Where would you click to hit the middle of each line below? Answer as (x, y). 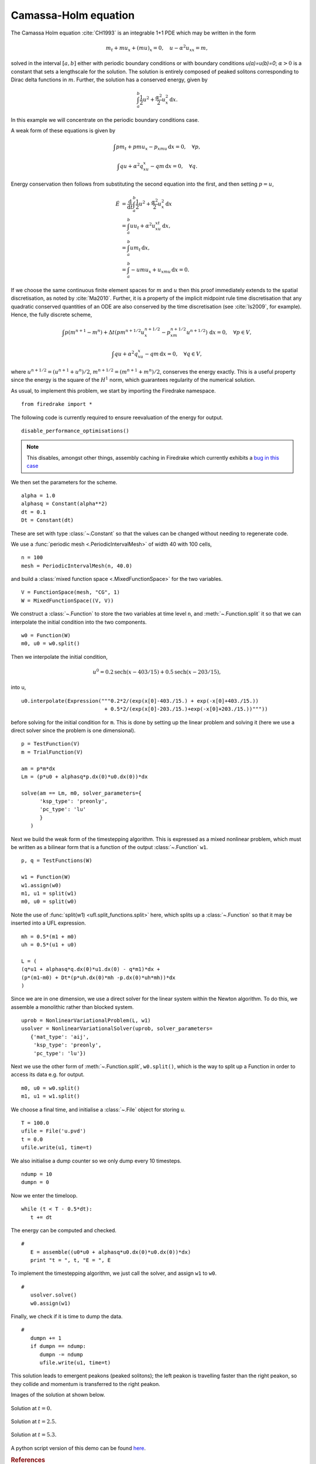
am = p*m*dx (38, 768)
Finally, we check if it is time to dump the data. (67, 1316)
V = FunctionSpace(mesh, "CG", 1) (71, 592)
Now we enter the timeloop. (44, 1195)
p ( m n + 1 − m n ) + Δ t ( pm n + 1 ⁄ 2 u (105, 332)
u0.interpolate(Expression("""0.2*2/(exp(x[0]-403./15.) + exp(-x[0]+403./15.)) (140, 701)
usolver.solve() (54, 1295)
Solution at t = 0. (31, 1408)
